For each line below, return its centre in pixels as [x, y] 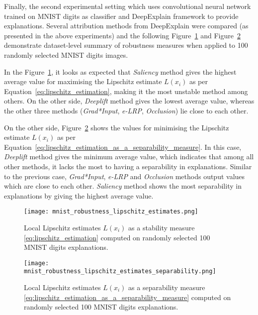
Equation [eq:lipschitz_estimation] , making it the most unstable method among [126, 91]
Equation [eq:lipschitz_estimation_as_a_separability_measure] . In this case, [123, 147]
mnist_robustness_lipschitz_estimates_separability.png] [120, 271]
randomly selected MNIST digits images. [66, 54]
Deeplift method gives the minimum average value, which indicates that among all [129, 157]
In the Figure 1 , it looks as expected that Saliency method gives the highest [120, 71]
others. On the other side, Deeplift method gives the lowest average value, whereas [129, 101]
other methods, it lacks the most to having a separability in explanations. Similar [128, 166]
